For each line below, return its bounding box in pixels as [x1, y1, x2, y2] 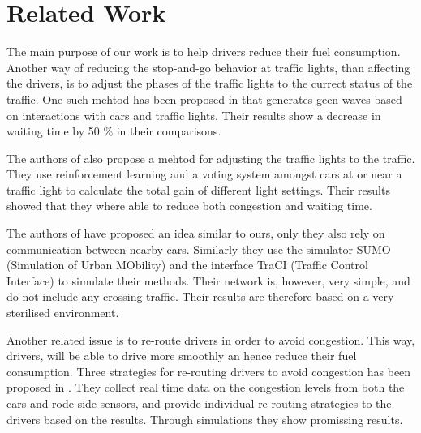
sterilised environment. [6, 304, 119, 321]
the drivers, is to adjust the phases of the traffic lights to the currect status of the [6, 75, 413, 92]
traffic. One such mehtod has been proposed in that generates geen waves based [6, 90, 402, 107]
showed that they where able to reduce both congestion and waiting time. [6, 197, 372, 214]
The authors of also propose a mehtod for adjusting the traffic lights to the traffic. [6, 149, 415, 166]
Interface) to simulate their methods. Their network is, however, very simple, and [6, 272, 410, 289]
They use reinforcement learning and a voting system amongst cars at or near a [6, 165, 402, 182]
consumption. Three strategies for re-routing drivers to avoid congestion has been [6, 362, 411, 379]
